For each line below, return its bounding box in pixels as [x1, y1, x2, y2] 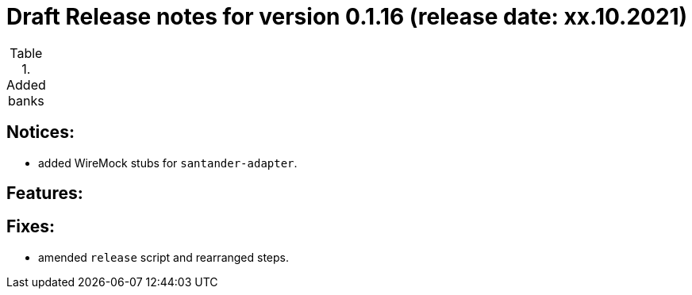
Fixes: [6, 216, 56, 237]
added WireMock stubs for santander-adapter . [38, 155, 298, 170]
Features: [6, 183, 83, 204]
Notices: [6, 122, 75, 143]
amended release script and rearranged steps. [38, 250, 290, 264]
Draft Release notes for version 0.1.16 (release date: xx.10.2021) [6, 3, 688, 30]
